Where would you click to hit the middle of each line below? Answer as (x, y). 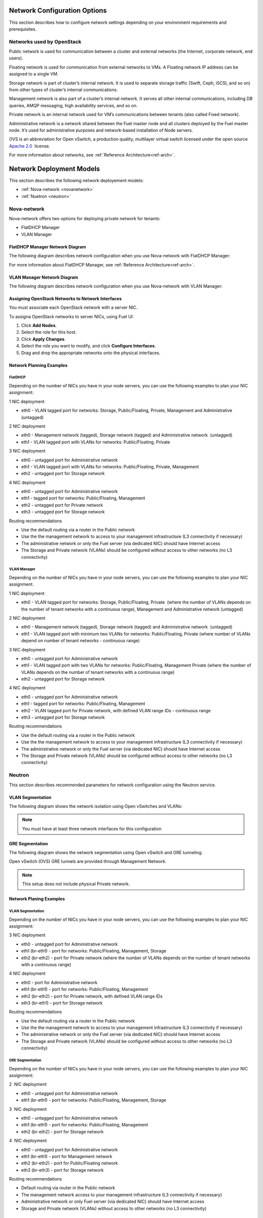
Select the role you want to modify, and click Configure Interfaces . (88, 346)
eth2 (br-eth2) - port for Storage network (63, 1132)
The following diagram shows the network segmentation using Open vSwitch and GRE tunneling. (106, 853)
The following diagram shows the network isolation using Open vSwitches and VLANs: (96, 806)
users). (16, 58)
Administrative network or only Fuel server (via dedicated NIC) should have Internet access (113, 1201)
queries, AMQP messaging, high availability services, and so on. (73, 105)
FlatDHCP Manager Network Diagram (47, 247)
